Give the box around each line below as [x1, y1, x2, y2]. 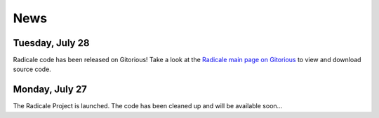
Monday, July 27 [13, 84, 88, 96]
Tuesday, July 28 [13, 37, 90, 49]
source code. [13, 65, 52, 73]
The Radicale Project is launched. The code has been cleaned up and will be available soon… [13, 102, 283, 110]
